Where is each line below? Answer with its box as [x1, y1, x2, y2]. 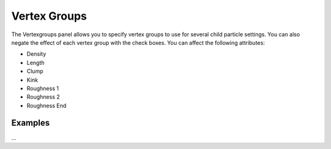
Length [26, 59, 45, 66]
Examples [11, 118, 50, 128]
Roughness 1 [26, 85, 59, 92]
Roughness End [26, 102, 67, 109]
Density [26, 50, 47, 58]
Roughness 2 [26, 93, 61, 101]
